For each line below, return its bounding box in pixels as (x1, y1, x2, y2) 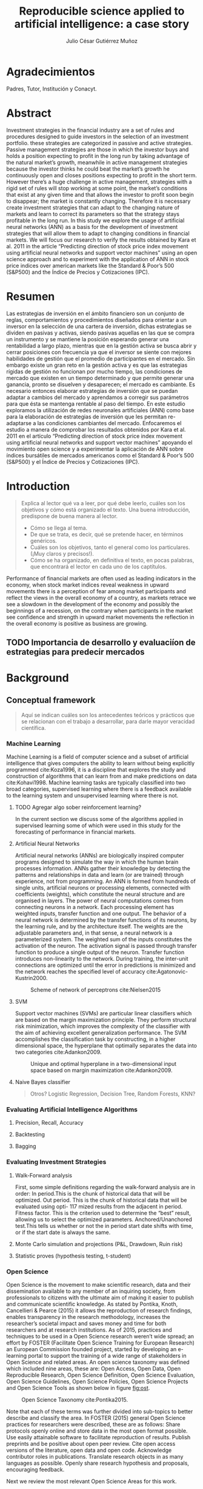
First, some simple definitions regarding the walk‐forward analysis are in (15, 1183, 196, 1191)
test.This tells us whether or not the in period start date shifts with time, (15, 1222, 193, 1229)
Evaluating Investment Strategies (6, 1158, 107, 1167)
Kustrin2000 (15, 975, 47, 982)
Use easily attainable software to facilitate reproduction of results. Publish (6, 1434, 191, 1441)
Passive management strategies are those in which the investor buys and (6, 146, 189, 153)
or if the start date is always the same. (15, 1228, 111, 1236)
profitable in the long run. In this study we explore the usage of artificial (6, 217, 185, 224)
